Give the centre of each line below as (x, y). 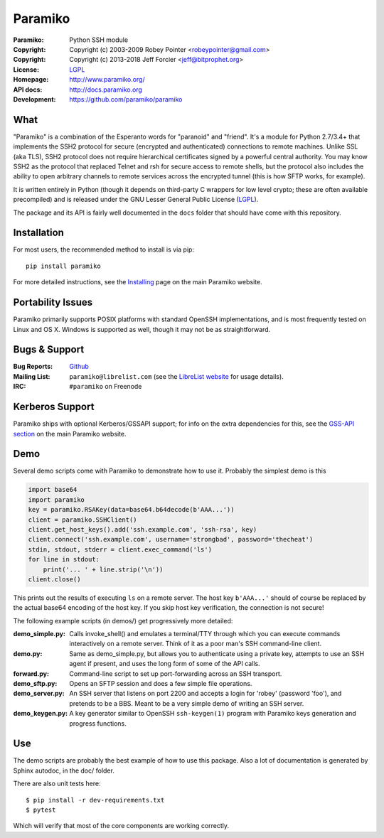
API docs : (28, 90)
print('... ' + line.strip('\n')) (103, 569)
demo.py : (28, 653)
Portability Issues (53, 302)
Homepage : (31, 80)
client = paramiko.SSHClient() (83, 520)
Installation (38, 233)
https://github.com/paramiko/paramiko (126, 99)
